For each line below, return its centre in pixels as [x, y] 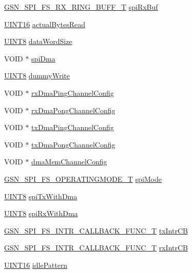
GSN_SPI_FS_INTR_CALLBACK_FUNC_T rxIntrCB [96, 248]
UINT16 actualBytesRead [45, 24]
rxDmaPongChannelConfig [73, 110]
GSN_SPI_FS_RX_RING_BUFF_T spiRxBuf [81, 7]
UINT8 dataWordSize [38, 41]
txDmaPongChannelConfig [73, 144]
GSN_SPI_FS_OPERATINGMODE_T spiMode [83, 178]
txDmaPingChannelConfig [73, 127]
